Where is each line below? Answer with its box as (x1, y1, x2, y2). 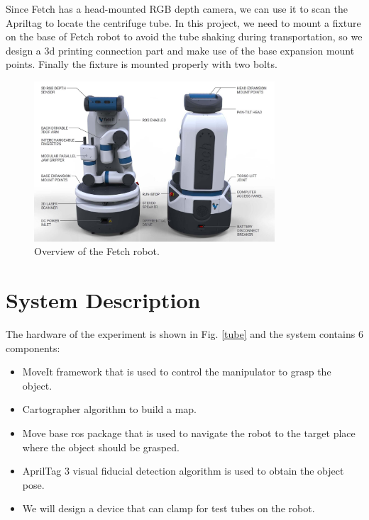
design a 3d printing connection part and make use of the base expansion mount (6, 43, 355, 57)
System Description (6, 286, 201, 315)
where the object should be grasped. (22, 439, 180, 454)
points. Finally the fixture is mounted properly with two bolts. (6, 57, 277, 72)
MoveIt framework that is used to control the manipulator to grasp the (22, 364, 331, 379)
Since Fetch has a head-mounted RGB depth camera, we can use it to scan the (6, 1, 348, 16)
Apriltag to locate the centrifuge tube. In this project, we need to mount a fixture (6, 15, 361, 30)
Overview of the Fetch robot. (34, 244, 160, 259)
